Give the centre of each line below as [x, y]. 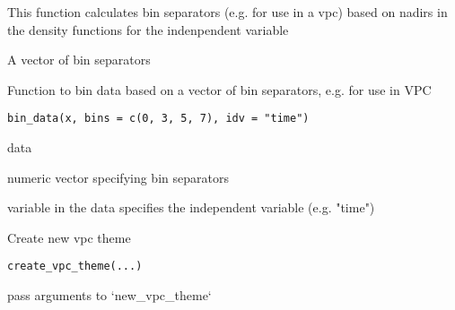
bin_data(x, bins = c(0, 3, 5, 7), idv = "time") [158, 119]
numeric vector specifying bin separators [118, 177]
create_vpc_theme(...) [75, 267]
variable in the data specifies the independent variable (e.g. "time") [191, 207]
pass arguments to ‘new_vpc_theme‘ [109, 295]
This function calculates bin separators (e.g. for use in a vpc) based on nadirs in [227, 12]
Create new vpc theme [69, 237]
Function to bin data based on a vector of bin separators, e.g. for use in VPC [219, 89]
